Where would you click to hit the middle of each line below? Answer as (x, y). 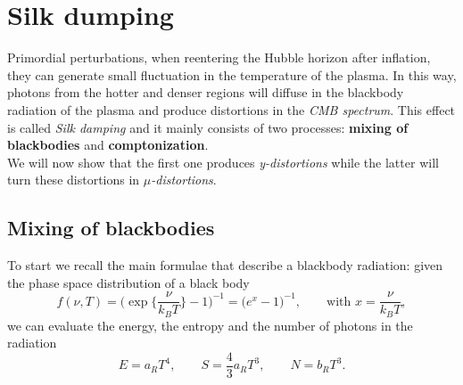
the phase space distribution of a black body (128, 282)
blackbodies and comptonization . (108, 145)
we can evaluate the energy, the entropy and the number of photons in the (210, 325)
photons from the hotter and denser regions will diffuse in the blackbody (206, 92)
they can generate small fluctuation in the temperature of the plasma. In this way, (232, 74)
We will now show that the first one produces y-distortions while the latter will (223, 162)
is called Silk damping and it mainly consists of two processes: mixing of (208, 127)
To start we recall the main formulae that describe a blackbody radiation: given (225, 265)
